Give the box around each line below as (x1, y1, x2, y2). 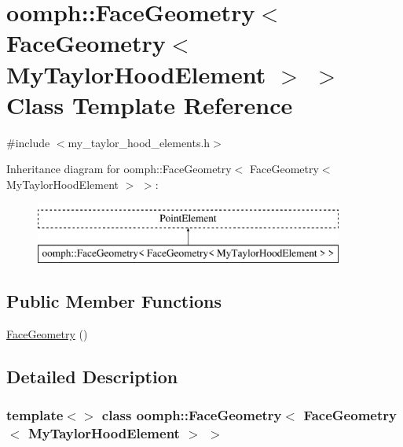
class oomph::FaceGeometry (101, 405, 282, 425)
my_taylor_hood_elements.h (68, 134, 211, 150)
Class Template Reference (6, 88, 293, 120)
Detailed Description (6, 364, 178, 388)
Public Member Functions (6, 289, 222, 313)
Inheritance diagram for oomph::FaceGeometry (6, 161, 232, 177)
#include (6, 134, 50, 150)
